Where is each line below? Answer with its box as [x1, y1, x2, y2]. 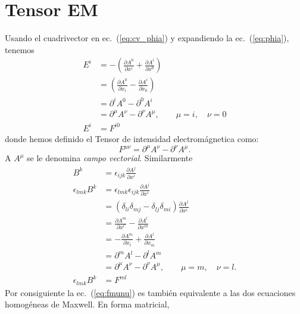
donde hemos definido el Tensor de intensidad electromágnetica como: [5, 132, 259, 144]
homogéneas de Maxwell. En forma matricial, [5, 298, 170, 310]
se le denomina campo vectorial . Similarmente [27, 152, 193, 164]
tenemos [5, 43, 35, 56]
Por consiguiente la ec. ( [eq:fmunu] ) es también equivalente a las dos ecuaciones [5, 286, 296, 298]
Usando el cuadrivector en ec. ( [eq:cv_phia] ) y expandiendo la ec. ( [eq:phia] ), [5, 32, 289, 44]
